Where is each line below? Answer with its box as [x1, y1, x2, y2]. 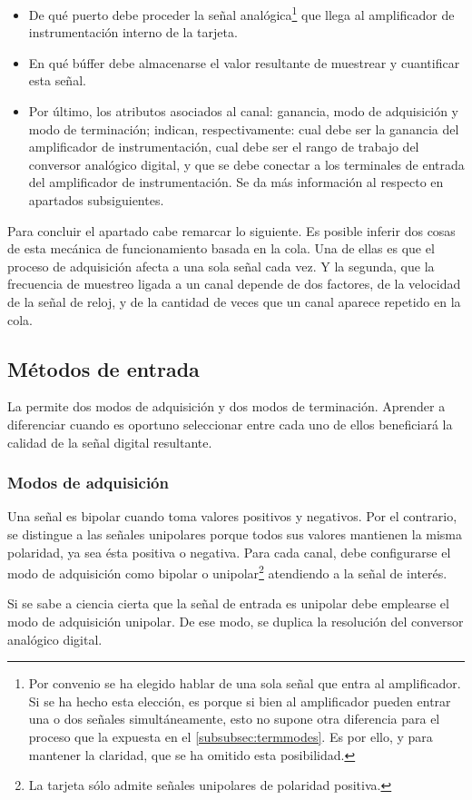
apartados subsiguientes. [28, 191, 164, 209]
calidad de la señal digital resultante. [7, 432, 212, 451]
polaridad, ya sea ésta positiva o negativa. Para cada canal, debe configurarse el [7, 542, 451, 561]
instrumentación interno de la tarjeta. [28, 23, 238, 42]
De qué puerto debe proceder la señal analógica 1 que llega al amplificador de [28, 3, 455, 24]
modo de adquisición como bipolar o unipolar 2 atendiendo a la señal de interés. [7, 561, 447, 582]
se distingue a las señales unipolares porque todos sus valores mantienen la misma [7, 524, 463, 543]
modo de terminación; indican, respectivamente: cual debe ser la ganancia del [28, 119, 459, 138]
